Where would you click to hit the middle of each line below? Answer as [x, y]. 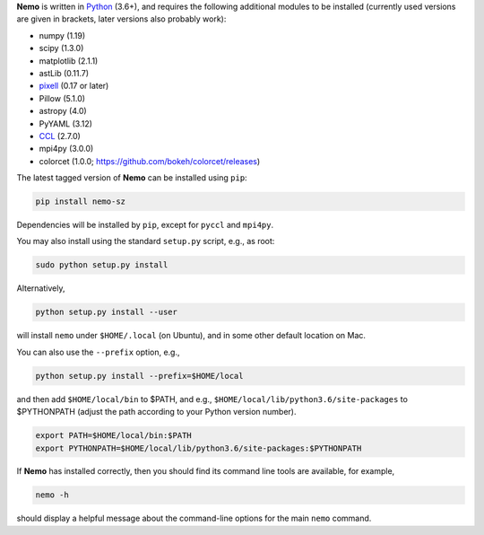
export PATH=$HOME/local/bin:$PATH [113, 436]
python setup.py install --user [107, 312]
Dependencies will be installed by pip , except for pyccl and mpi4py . [145, 225]
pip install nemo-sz [80, 202]
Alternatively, [41, 288]
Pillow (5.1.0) [62, 98]
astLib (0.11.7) [64, 73]
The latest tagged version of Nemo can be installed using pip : [132, 178]
